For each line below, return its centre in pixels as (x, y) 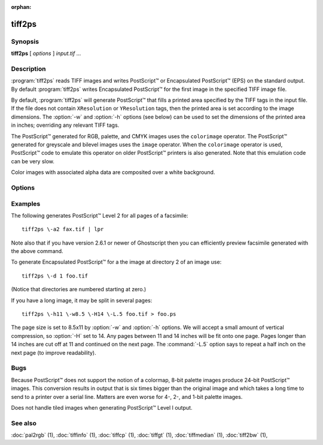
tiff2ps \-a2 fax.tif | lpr (63, 229)
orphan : (21, 7)
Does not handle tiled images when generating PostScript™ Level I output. (102, 407)
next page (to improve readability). (54, 352)
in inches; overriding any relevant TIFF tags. (65, 125)
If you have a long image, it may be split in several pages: (82, 300)
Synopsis (25, 41)
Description (28, 69)
